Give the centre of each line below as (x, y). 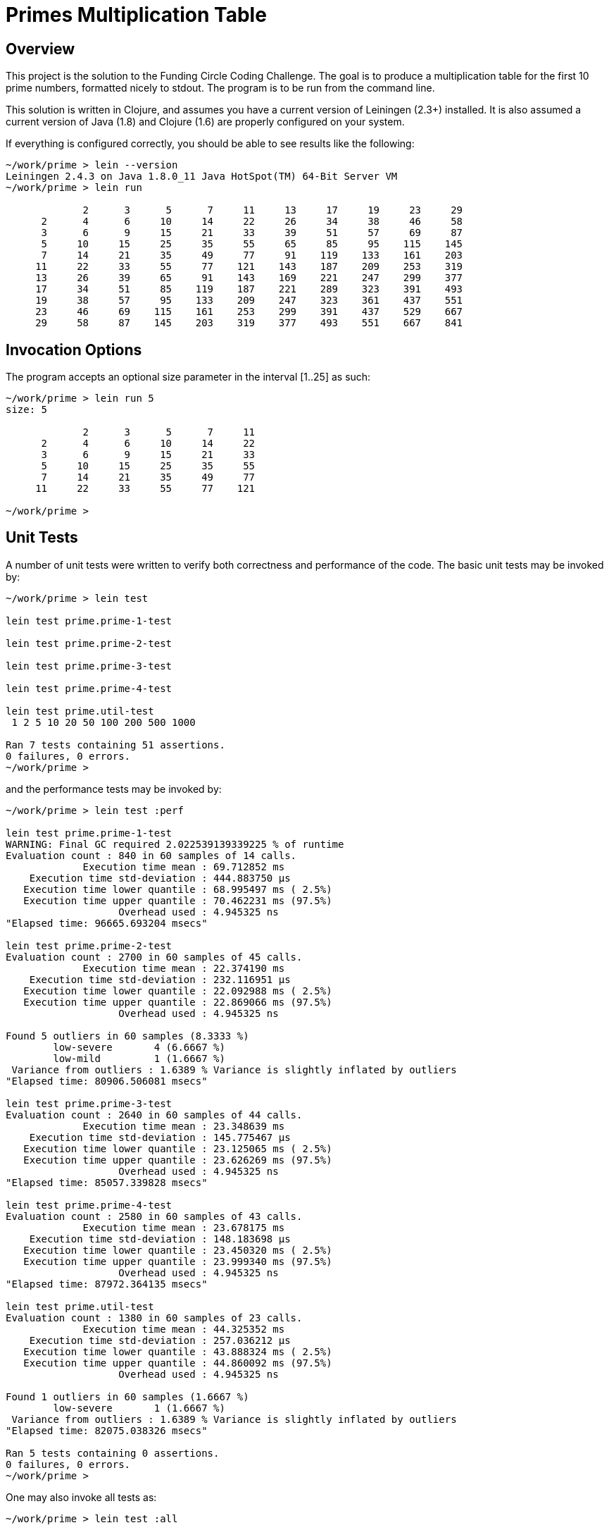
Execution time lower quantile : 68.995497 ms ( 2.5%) (178, 889)
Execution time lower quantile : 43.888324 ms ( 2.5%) (178, 1351)
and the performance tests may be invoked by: (114, 789)
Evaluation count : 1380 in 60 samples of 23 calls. (154, 1318)
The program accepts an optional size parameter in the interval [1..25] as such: (188, 377)
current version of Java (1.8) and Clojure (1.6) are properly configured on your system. (205, 122)
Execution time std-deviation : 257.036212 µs (160, 1340)
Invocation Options (74, 350)
